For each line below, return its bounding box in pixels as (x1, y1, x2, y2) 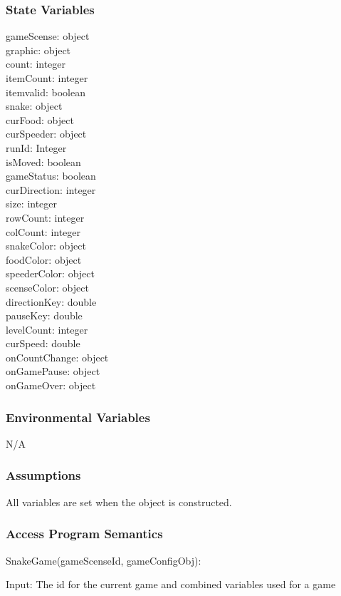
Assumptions (6, 466, 81, 484)
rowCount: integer (6, 210, 85, 225)
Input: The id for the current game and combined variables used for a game (6, 577, 336, 592)
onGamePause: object (6, 364, 100, 379)
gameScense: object (6, 29, 90, 43)
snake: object (6, 98, 63, 113)
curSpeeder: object (6, 126, 87, 141)
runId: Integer (6, 140, 67, 155)
